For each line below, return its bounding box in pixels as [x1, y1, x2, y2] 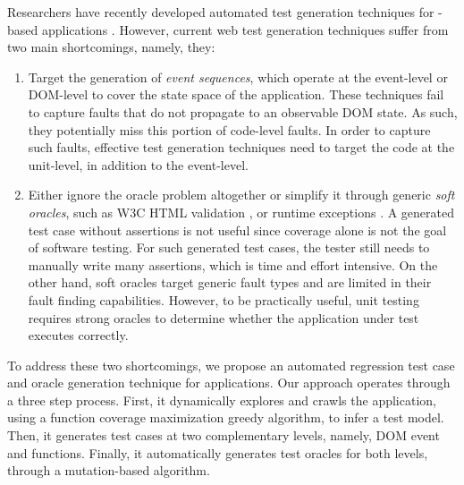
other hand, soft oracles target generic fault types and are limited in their [28, 273, 432, 292]
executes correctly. [28, 326, 129, 345]
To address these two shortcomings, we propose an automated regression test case [7, 355, 455, 374]
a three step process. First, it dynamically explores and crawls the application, [7, 390, 436, 409]
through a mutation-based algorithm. [7, 461, 210, 480]
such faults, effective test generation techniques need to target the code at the [28, 138, 455, 157]
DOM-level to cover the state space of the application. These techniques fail [28, 85, 444, 104]
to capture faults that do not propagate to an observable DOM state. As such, [28, 102, 458, 121]
